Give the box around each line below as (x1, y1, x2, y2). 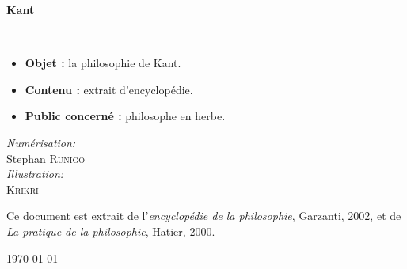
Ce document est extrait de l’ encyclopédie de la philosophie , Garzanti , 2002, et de (6, 207, 401, 224)
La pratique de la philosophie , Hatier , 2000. (6, 222, 215, 239)
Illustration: (6, 165, 64, 182)
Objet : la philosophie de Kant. (25, 55, 181, 71)
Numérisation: (6, 134, 76, 150)
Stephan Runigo (6, 150, 86, 166)
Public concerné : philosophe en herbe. (25, 108, 226, 124)
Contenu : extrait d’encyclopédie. (25, 81, 193, 97)
